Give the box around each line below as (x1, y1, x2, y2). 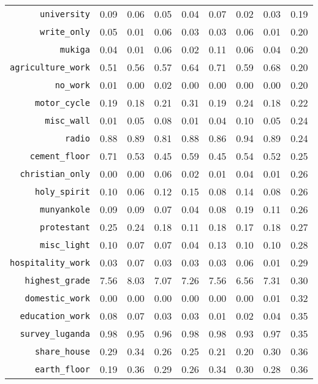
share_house (34, 346, 90, 356)
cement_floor (29, 151, 90, 161)
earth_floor (34, 364, 90, 374)
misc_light (40, 239, 90, 250)
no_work (55, 80, 90, 90)
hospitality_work (10, 257, 90, 268)
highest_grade (25, 275, 90, 285)
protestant (40, 222, 90, 232)
